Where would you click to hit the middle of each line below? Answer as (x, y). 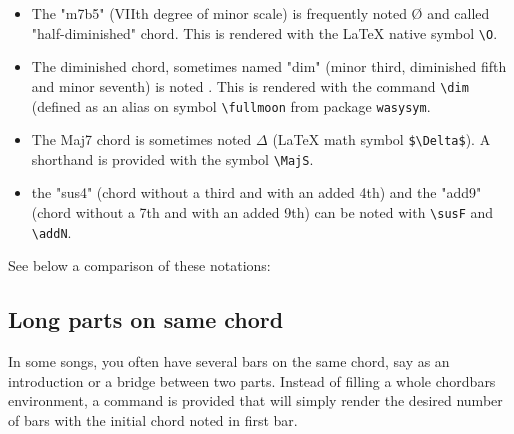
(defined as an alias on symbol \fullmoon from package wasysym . (231, 105)
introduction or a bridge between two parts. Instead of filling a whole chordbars (252, 380)
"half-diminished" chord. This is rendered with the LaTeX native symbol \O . (264, 32)
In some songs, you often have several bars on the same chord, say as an (229, 361)
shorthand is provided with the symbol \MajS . (172, 158)
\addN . (51, 231)
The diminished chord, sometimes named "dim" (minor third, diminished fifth (269, 66)
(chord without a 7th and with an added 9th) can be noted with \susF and (262, 212)
